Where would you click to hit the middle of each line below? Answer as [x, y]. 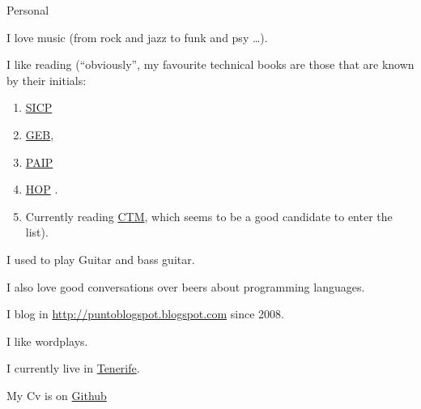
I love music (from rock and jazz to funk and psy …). [137, 37]
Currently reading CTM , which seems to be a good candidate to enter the [209, 216]
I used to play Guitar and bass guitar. [101, 259]
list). [37, 232]
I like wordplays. [47, 341]
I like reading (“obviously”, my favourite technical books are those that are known [210, 64]
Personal [28, 10]
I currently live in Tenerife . [73, 368]
